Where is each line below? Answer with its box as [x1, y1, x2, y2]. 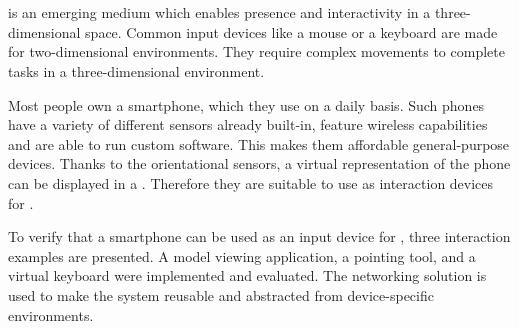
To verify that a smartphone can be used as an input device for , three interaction [8, 226, 511, 247]
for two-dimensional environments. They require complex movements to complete [8, 41, 505, 62]
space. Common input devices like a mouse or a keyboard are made [85, 21, 498, 42]
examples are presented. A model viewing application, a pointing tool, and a [8, 245, 476, 266]
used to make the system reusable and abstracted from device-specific [8, 284, 434, 305]
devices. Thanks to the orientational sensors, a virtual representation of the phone [8, 153, 511, 174]
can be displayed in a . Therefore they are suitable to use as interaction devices [8, 172, 494, 193]
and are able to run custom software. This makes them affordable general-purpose [8, 133, 510, 154]
